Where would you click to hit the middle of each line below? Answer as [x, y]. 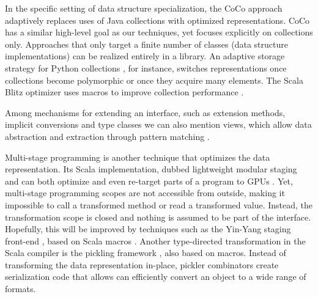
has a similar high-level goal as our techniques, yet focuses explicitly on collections [159, 32]
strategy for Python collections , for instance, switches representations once [146, 68]
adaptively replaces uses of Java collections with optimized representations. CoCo [157, 20]
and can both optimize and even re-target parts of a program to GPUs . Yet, [149, 181]
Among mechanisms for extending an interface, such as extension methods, [145, 112]
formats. [20, 289]
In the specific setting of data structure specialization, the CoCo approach [144, 8]
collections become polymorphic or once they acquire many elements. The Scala [154, 80]
